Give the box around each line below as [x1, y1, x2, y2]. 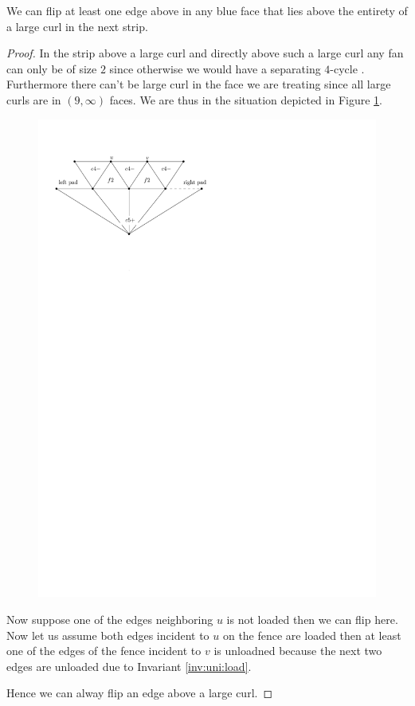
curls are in [6, 91, 61, 108]
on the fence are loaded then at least [222, 626, 401, 643]
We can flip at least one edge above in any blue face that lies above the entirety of [6, 2, 408, 18]
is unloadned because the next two [213, 642, 382, 659]
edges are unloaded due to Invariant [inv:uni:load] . [6, 657, 252, 674]
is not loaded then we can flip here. [226, 611, 398, 628]
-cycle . [330, 60, 365, 76]
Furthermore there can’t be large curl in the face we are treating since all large [6, 76, 391, 92]
